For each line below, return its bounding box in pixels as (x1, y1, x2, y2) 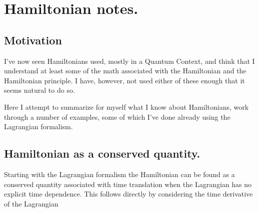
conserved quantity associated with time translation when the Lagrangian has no (4, 179, 251, 189)
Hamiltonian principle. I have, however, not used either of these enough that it (4, 75, 245, 85)
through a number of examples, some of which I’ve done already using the (4, 111, 230, 122)
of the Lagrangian (4, 198, 58, 209)
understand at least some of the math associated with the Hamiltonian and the (4, 65, 246, 76)
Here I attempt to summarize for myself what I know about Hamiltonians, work (4, 101, 249, 112)
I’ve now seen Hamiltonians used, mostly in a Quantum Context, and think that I (4, 55, 255, 66)
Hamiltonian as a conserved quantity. (4, 146, 200, 161)
